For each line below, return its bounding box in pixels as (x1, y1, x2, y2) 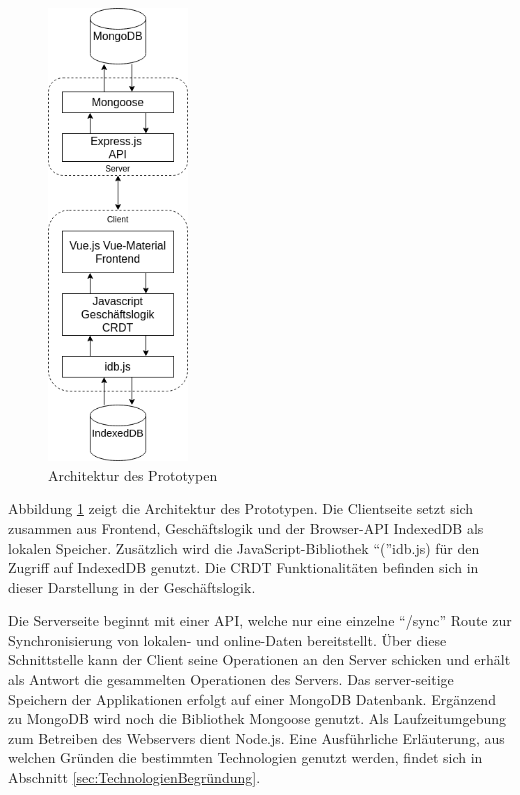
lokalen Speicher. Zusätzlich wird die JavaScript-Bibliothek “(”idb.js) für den (8, 537, 480, 558)
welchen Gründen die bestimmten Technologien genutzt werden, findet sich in (8, 747, 483, 768)
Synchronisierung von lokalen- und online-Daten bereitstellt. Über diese (8, 629, 447, 650)
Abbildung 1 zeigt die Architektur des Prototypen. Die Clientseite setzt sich (8, 498, 474, 519)
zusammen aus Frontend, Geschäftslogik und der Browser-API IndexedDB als (8, 517, 484, 538)
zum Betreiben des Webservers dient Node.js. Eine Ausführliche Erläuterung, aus (8, 727, 505, 748)
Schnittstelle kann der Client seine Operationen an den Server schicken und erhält (8, 649, 511, 670)
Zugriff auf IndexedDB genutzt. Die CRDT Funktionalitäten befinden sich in (8, 557, 479, 578)
